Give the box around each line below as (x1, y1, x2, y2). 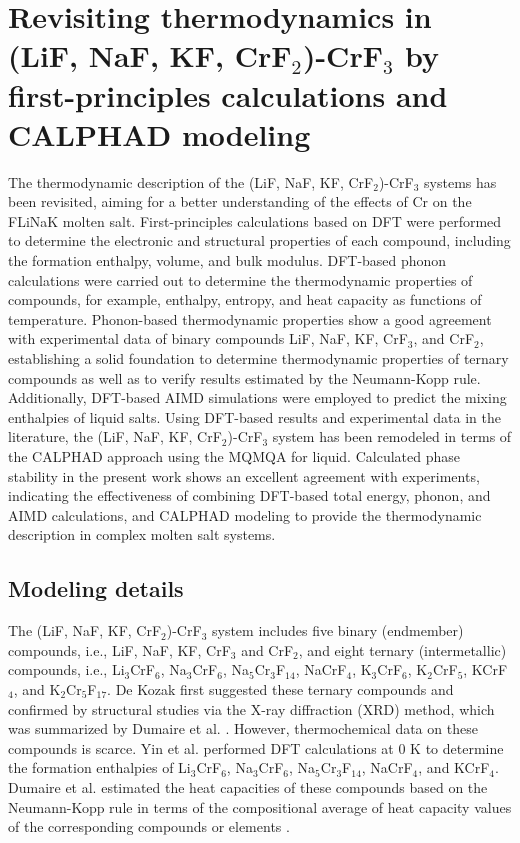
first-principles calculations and (8, 74, 448, 115)
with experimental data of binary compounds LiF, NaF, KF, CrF (8, 328, 408, 349)
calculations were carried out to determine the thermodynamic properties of (8, 269, 473, 290)
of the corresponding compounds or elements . (8, 816, 290, 837)
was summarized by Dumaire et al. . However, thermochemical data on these (8, 718, 478, 739)
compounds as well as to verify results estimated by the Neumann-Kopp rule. (8, 367, 481, 388)
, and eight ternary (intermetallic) (298, 639, 507, 660)
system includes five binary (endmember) (211, 620, 464, 641)
